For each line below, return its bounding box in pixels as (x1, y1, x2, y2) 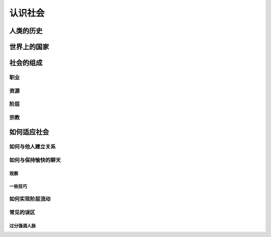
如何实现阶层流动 (9, 195, 51, 202)
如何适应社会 (9, 128, 49, 136)
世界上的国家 (9, 43, 49, 51)
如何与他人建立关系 (9, 143, 56, 150)
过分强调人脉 (9, 222, 36, 228)
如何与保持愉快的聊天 (9, 156, 61, 163)
